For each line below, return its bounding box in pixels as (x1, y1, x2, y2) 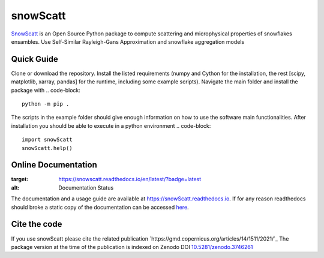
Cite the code (11, 219, 62, 229)
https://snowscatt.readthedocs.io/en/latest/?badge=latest (58, 176, 202, 183)
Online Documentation (11, 160, 97, 170)
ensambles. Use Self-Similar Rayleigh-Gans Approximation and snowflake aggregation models (11, 38, 245, 45)
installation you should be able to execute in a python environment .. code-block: (11, 122, 211, 129)
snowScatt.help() (22, 145, 73, 151)
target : (11, 176, 29, 183)
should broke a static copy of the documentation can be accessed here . (11, 203, 189, 211)
